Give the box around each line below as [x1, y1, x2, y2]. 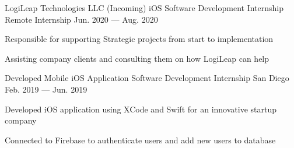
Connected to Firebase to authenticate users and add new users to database [5, 133, 276, 146]
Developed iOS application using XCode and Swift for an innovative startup [5, 103, 276, 115]
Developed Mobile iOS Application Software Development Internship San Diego [5, 72, 289, 84]
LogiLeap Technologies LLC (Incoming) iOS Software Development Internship [5, 2, 283, 13]
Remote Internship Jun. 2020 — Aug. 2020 [5, 13, 158, 25]
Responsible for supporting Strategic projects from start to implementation [5, 33, 274, 45]
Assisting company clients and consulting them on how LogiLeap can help [5, 52, 269, 64]
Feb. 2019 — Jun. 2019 [5, 83, 87, 95]
